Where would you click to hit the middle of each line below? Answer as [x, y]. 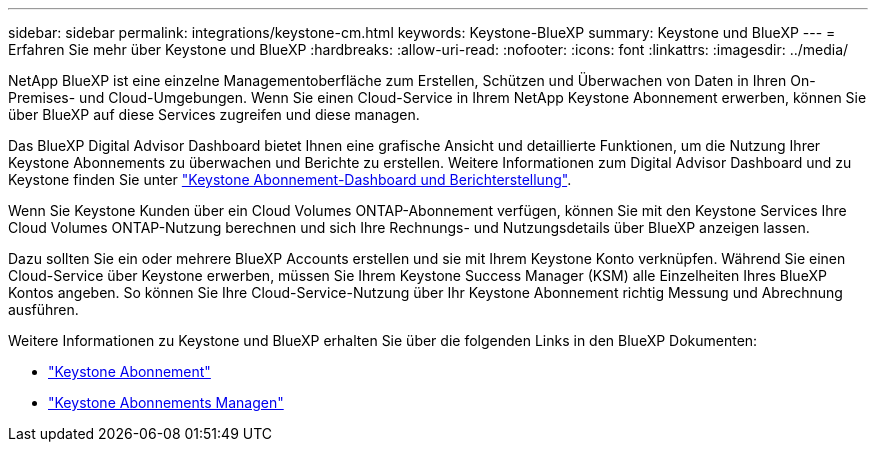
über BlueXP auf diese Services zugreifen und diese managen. [214, 114]
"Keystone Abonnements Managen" [166, 402]
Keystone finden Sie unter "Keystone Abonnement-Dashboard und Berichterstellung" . [290, 179]
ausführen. [43, 309]
